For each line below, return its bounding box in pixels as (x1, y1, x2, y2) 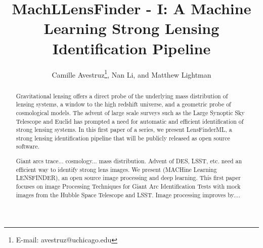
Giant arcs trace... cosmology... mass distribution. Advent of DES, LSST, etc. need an (16, 157, 242, 165)
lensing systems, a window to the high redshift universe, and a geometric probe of (16, 100, 231, 109)
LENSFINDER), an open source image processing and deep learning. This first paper (16, 173, 241, 182)
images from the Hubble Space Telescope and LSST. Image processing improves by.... (16, 190, 240, 199)
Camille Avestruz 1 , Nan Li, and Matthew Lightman (52, 67, 211, 80)
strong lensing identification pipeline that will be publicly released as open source (16, 133, 230, 142)
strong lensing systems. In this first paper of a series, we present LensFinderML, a (16, 125, 232, 134)
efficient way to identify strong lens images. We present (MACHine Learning (16, 165, 217, 173)
